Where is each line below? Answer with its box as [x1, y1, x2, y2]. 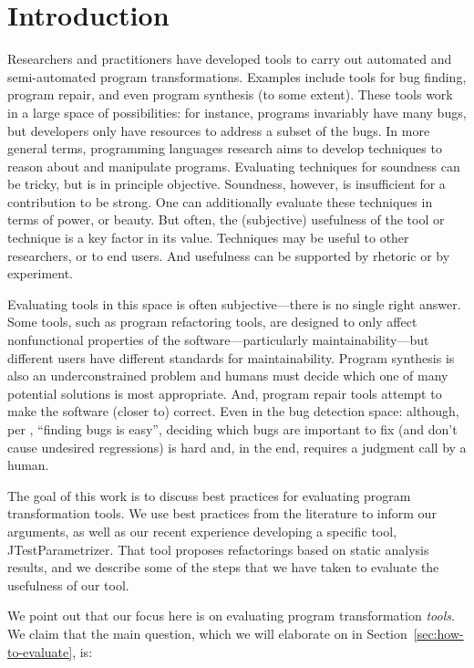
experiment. [7, 264, 73, 283]
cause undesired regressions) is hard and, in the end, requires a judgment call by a [7, 437, 467, 456]
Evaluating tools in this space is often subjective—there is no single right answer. [7, 294, 461, 313]
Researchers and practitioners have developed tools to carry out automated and [7, 49, 452, 68]
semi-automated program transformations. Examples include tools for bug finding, [7, 67, 467, 86]
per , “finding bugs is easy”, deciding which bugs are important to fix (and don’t [7, 420, 458, 438]
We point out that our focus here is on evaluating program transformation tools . [7, 606, 455, 625]
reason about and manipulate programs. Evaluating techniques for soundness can [7, 156, 460, 175]
